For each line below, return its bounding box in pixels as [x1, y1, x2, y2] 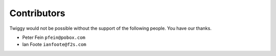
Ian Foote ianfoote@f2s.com [22, 41, 86, 47]
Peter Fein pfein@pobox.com [22, 34, 85, 40]
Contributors [9, 8, 66, 19]
